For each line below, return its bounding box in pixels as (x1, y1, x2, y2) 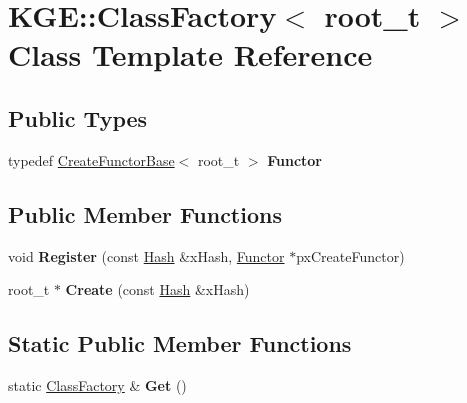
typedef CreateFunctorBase (8, 149, 175, 170)
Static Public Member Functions (8, 328, 352, 359)
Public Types (8, 102, 148, 133)
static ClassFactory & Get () (8, 374, 187, 395)
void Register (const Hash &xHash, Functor (8, 245, 285, 266)
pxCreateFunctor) (296, 245, 405, 266)
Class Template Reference (8, 34, 373, 75)
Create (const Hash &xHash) (65, 279, 250, 300)
